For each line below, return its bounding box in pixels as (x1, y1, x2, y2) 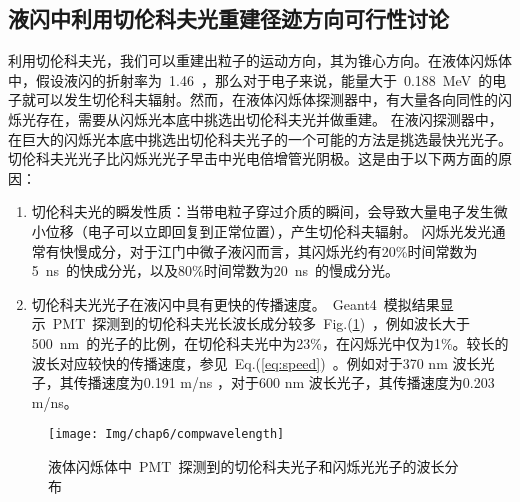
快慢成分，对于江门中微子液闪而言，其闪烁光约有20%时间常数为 (59, 240, 478, 261)
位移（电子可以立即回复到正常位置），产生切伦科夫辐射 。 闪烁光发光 (45, 220, 492, 241)
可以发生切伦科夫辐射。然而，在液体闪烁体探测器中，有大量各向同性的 (35, 89, 498, 110)
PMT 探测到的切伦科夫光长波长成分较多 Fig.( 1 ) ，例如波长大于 (52, 313, 471, 334)
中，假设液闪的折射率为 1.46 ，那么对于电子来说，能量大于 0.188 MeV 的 (8, 69, 493, 90)
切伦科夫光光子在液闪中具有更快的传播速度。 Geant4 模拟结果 (31, 293, 440, 314)
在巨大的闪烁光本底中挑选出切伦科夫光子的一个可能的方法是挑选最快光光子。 (8, 128, 512, 149)
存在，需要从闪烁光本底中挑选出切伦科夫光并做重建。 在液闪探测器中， (35, 108, 503, 129)
